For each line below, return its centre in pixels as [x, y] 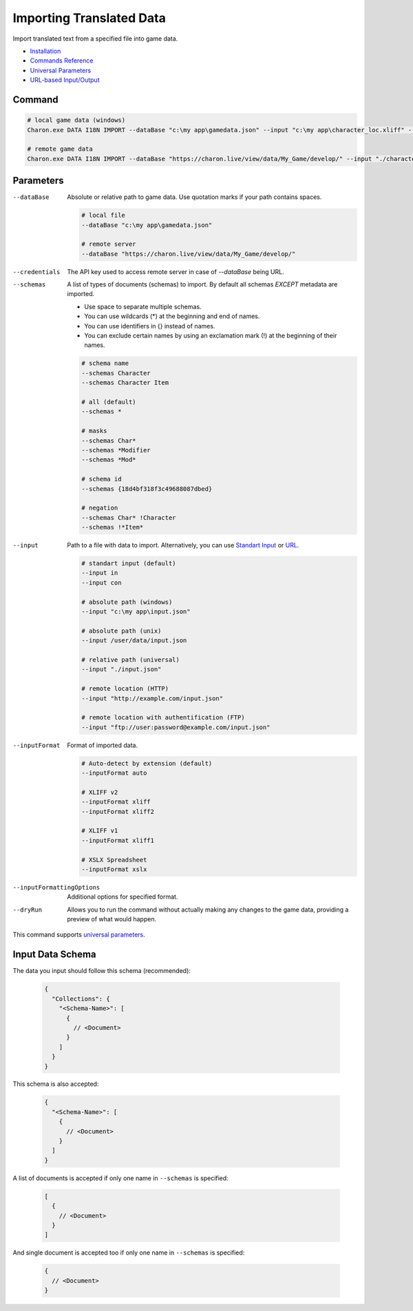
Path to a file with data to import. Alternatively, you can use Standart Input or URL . [183, 545]
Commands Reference [62, 61]
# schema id [102, 479]
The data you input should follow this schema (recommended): [102, 971]
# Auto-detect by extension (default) [147, 763]
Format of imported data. [102, 745]
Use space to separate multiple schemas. [143, 306]
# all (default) [109, 402]
